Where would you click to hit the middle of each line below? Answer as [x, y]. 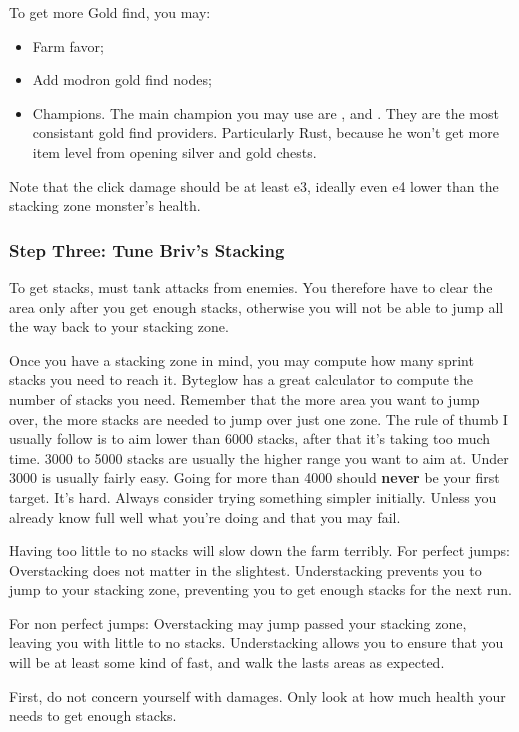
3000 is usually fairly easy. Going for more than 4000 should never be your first [254, 477]
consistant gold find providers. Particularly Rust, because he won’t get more [265, 132]
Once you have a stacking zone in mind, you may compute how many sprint [241, 359]
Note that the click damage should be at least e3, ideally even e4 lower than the [254, 185]
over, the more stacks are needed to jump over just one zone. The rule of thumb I [258, 418]
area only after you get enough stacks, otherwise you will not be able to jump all [256, 306]
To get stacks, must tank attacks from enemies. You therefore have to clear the [251, 286]
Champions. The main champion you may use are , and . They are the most [265, 112]
